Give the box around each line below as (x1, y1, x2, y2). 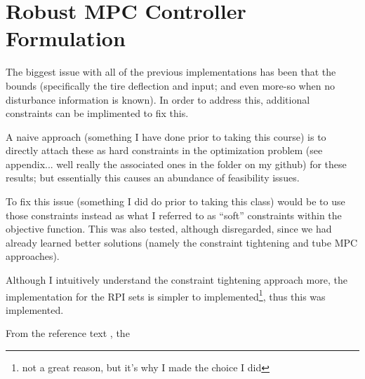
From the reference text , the (6, 326, 130, 340)
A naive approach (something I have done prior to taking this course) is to (6, 129, 326, 144)
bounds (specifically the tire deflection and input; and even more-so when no (6, 78, 335, 92)
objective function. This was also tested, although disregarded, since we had (6, 221, 332, 236)
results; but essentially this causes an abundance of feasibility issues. (6, 170, 300, 185)
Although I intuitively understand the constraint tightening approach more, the (6, 273, 347, 287)
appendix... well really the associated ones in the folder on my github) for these (6, 156, 347, 171)
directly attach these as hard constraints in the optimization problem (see (6, 143, 323, 158)
